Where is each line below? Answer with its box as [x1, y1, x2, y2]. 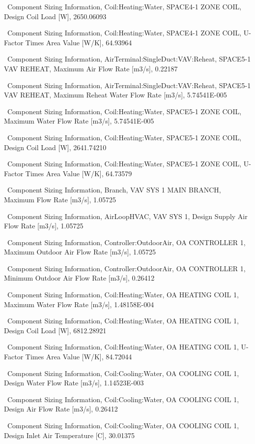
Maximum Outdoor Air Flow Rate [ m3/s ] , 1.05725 [4, 247, 156, 257]
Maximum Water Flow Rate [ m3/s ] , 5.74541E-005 [4, 116, 154, 126]
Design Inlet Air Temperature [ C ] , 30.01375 [4, 430, 135, 440]
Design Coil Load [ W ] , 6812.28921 [4, 325, 107, 335]
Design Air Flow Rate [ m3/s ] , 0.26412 [4, 404, 118, 414]
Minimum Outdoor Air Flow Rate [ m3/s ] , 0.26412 [4, 273, 155, 283]
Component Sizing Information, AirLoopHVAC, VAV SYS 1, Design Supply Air [7, 211, 248, 221]
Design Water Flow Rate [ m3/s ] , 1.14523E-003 [4, 378, 144, 388]
